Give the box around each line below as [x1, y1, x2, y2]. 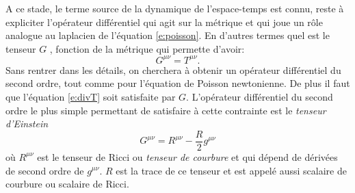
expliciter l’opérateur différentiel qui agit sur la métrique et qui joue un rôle [5, 14, 323, 29]
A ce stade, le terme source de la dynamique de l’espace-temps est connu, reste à [5, 1, 344, 15]
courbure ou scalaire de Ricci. [5, 177, 129, 191]
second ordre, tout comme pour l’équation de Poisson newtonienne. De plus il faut [5, 76, 350, 90]
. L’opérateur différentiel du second [186, 90, 333, 104]
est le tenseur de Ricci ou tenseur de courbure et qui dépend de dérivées [37, 149, 338, 164]
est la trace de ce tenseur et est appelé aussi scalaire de [116, 163, 347, 177]
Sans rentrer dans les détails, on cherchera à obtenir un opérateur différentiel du [5, 62, 341, 77]
